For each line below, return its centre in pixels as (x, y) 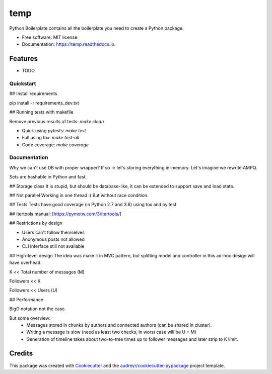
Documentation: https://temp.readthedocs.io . (69, 44)
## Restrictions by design (36, 223)
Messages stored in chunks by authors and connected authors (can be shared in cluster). (119, 325)
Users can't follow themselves (53, 232)
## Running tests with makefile (41, 112)
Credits (21, 354)
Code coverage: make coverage (55, 145)
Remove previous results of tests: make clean (57, 121)
